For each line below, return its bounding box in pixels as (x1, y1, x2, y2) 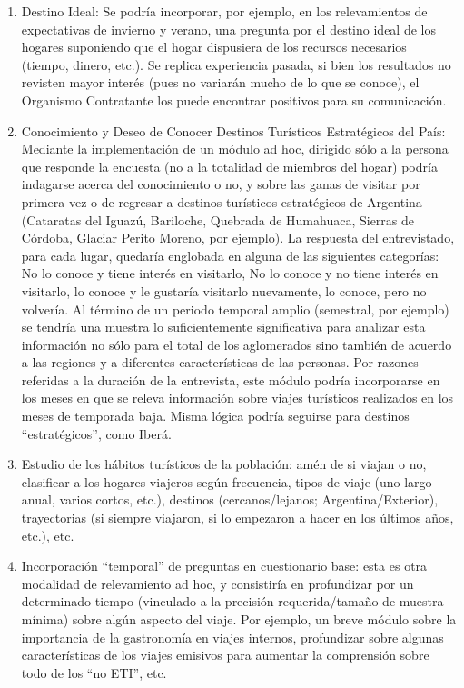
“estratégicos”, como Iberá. (21, 424, 172, 443)
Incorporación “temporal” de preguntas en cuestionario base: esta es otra (21, 556, 428, 575)
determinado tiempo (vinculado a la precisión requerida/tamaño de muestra (21, 592, 444, 611)
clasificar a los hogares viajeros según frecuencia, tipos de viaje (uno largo (21, 472, 432, 491)
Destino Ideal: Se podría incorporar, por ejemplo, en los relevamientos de (21, 2, 428, 20)
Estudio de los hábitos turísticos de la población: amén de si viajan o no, (21, 454, 427, 474)
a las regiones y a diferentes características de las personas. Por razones (21, 353, 419, 372)
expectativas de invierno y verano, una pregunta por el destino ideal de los (21, 19, 436, 38)
